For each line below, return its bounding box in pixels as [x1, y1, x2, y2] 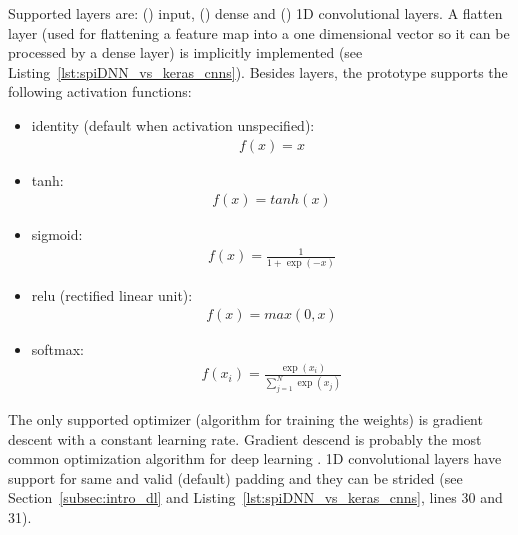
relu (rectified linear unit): [31, 284, 193, 305]
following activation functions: [8, 81, 192, 102]
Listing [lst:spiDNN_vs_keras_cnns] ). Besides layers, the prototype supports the [8, 61, 508, 82]
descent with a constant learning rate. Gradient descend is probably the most [8, 428, 482, 449]
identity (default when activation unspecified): [31, 114, 315, 135]
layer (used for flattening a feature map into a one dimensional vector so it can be [8, 22, 510, 43]
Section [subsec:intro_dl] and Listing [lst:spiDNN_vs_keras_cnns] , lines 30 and [8, 487, 503, 508]
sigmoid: [31, 224, 83, 245]
